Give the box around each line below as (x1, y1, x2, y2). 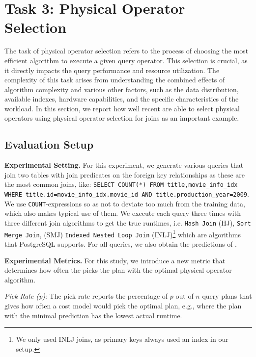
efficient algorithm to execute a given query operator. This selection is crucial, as (4, 55, 248, 65)
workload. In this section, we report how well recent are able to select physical (4, 103, 240, 113)
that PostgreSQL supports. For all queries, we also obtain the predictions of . (4, 238, 237, 249)
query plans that (202, 291, 252, 301)
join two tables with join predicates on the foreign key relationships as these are (4, 169, 245, 179)
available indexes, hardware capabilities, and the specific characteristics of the (4, 94, 239, 104)
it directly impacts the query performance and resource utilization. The (4, 65, 220, 75)
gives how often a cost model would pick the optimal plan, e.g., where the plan (4, 300, 242, 310)
